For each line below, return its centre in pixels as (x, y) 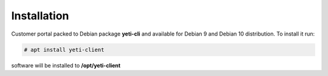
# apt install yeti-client (64, 49)
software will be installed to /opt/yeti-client (66, 65)
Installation (40, 16)
